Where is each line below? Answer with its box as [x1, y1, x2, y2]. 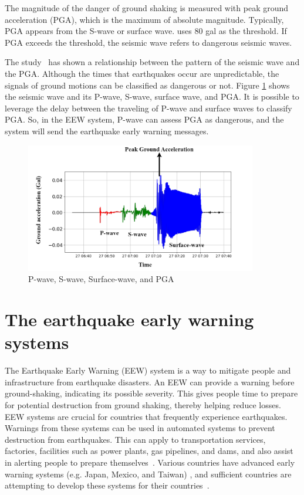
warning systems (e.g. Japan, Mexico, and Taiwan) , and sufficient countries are [5, 467, 292, 480]
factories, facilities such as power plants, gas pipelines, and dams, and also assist [5, 445, 293, 457]
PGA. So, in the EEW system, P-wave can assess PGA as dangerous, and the [5, 113, 284, 126]
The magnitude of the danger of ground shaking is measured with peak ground [5, 2, 289, 13]
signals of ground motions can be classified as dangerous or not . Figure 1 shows [5, 79, 290, 91]
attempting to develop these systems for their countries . [5, 479, 210, 491]
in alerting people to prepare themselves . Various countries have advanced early [5, 456, 295, 469]
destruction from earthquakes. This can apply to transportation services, [5, 433, 266, 445]
